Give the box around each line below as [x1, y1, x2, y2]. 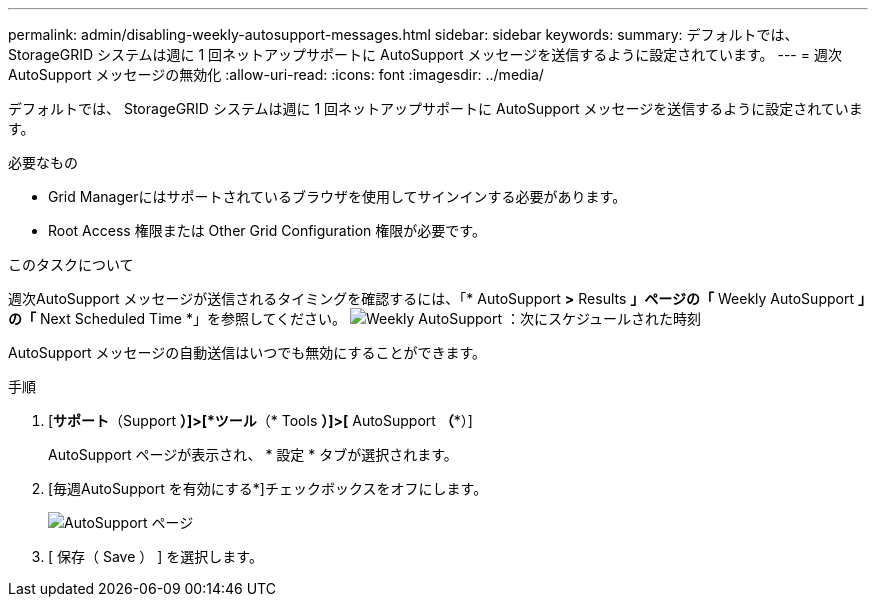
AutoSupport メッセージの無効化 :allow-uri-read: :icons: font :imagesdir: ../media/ [8, 66, 544, 83]
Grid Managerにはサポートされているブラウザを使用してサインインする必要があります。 [48, 188, 627, 205]
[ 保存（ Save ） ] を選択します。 [48, 548, 263, 565]
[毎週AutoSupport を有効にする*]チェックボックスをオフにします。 [48, 480, 488, 497]
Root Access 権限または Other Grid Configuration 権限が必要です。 [48, 222, 486, 239]
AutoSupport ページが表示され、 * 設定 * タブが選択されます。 [48, 446, 458, 463]
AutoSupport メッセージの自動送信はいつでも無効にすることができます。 [8, 344, 487, 361]
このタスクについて [8, 256, 134, 273]
